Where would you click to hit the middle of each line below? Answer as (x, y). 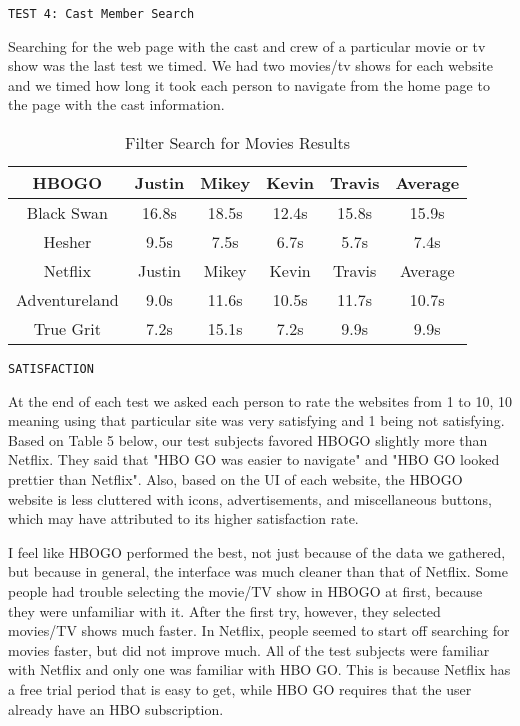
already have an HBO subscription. (116, 708)
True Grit (67, 329)
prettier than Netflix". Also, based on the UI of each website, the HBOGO (235, 479)
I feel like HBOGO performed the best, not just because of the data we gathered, (257, 551)
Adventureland (67, 300)
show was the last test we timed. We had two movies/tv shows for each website (251, 65)
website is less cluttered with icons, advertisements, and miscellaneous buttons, (250, 498)
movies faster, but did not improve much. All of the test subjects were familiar (249, 649)
